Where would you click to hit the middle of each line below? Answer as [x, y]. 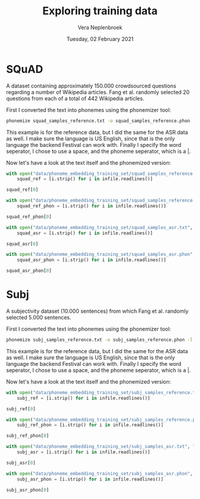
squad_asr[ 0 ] [22, 244]
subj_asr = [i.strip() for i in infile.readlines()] [84, 452]
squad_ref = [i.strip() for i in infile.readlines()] [85, 179]
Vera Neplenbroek [100, 27]
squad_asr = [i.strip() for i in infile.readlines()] [85, 233]
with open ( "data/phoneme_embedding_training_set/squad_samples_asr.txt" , [100, 227]
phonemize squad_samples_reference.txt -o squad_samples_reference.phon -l [102, 121]
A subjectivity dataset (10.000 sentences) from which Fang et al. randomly [97, 311]
